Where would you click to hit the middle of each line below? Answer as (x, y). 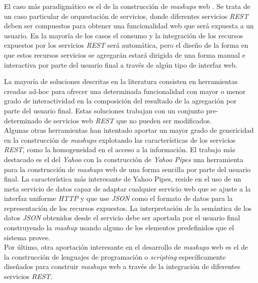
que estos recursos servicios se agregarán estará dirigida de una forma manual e (125, 54)
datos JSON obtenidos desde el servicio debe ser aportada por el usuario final (122, 218)
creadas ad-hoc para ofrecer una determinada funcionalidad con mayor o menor (125, 91)
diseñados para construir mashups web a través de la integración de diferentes (122, 266)
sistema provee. (27, 237)
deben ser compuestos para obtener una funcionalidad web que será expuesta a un (129, 26)
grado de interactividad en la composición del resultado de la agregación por (120, 101)
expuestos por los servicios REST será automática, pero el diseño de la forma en (126, 45)
